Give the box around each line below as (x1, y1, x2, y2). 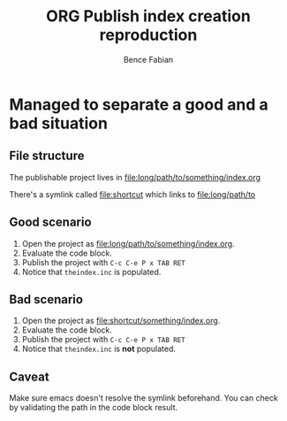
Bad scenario (9, 292, 84, 307)
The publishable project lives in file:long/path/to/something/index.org (9, 172, 261, 182)
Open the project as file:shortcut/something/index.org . (21, 316, 221, 326)
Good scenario (9, 215, 92, 230)
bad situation (9, 113, 109, 134)
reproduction (99, 25, 198, 45)
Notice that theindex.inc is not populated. (21, 343, 177, 355)
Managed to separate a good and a (9, 95, 268, 114)
